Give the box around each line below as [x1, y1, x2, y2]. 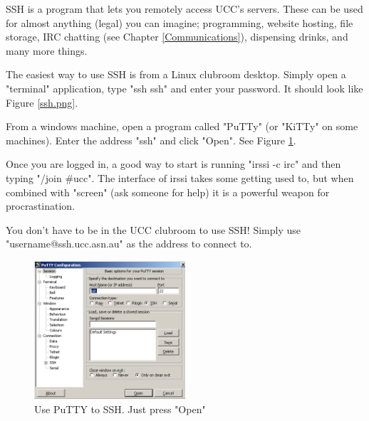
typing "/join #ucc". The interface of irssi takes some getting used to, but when [6, 170, 354, 185]
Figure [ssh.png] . [6, 95, 78, 110]
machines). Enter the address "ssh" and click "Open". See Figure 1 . [6, 132, 296, 147]
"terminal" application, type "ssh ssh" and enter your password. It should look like [6, 80, 363, 95]
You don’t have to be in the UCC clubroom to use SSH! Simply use [6, 222, 301, 237]
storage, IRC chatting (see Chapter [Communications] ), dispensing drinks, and [6, 29, 348, 44]
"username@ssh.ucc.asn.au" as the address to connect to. [6, 236, 252, 251]
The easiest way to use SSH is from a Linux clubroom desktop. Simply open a [6, 67, 346, 82]
